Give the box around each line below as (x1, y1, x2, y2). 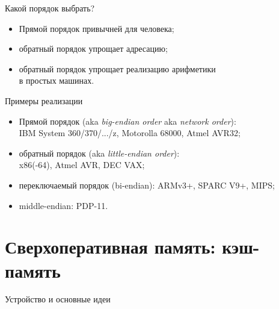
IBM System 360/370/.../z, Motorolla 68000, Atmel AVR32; (19, 126, 241, 139)
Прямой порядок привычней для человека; (19, 22, 174, 34)
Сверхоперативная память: (5, 234, 216, 259)
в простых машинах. (19, 74, 94, 87)
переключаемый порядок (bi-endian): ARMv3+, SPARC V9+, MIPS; (19, 178, 275, 191)
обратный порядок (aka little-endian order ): (19, 146, 180, 159)
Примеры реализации (5, 94, 83, 107)
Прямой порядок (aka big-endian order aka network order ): (19, 114, 236, 127)
